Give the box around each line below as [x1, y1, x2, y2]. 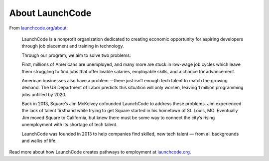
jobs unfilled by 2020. [21, 91, 67, 97]
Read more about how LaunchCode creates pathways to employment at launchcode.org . [9, 149, 191, 155]
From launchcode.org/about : [9, 25, 68, 31]
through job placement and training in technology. [21, 43, 124, 49]
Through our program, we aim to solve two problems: [21, 52, 132, 58]
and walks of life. [21, 138, 57, 144]
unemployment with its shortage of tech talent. [21, 122, 118, 128]
